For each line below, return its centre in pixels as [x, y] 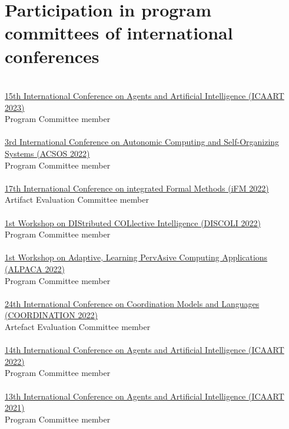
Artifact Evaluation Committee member [77, 199]
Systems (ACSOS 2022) [47, 154]
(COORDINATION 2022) [51, 315]
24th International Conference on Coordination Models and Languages [132, 303]
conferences [52, 56]
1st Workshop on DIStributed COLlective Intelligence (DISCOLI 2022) [133, 222]
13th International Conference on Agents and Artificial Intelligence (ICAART [144, 396]
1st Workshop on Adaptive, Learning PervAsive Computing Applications [136, 257]
